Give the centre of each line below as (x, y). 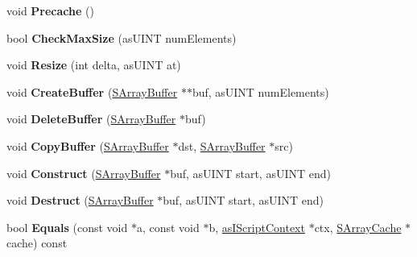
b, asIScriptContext (257, 227)
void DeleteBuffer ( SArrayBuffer (91, 119)
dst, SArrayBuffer (222, 145)
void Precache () (50, 10)
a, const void (168, 227)
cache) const (37, 243)
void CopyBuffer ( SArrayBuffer (88, 145)
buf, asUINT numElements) (260, 91)
